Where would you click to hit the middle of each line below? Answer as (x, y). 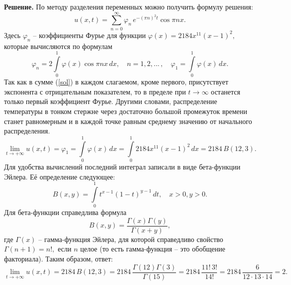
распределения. (27, 131)
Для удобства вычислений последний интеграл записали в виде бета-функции (122, 166)
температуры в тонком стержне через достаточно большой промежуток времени (126, 111)
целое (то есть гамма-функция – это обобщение (153, 249)
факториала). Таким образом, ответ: (58, 259)
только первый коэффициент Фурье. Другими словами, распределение (111, 101)
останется (225, 91)
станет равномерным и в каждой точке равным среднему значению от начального (128, 121)
